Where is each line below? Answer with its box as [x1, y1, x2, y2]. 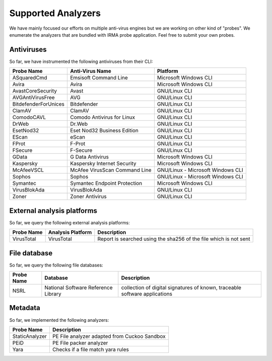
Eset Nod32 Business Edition [70, 127, 139, 134]
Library [44, 291, 61, 298]
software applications [121, 291, 172, 298]
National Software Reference [44, 284, 113, 291]
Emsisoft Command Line [70, 74, 128, 81]
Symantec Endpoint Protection [70, 180, 143, 187]
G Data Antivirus [70, 153, 109, 160]
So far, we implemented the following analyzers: [9, 317, 109, 323]
